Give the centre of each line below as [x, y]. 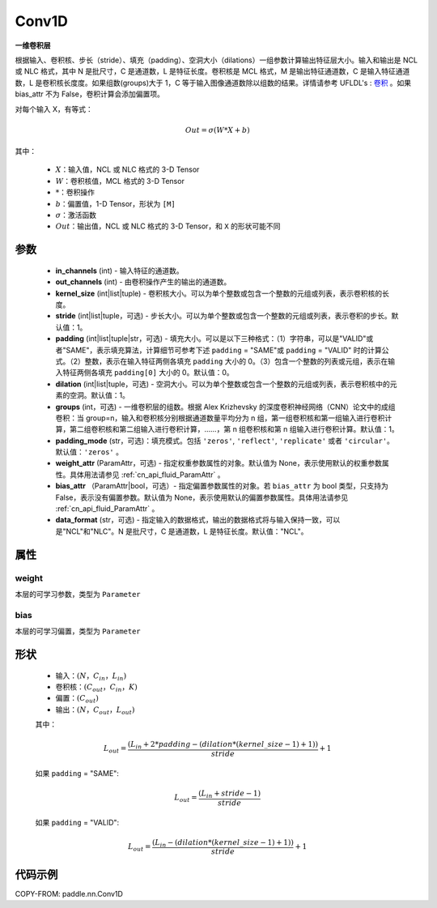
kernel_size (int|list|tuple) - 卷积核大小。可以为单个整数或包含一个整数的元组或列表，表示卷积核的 [219, 293]
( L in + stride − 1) [230, 794]
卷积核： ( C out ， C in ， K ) [96, 687]
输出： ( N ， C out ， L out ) [95, 710]
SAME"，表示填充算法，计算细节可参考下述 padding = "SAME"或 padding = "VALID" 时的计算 [224, 350]
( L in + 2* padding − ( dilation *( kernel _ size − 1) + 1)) [223, 745]
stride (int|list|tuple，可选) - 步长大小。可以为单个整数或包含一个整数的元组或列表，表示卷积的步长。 [223, 316]
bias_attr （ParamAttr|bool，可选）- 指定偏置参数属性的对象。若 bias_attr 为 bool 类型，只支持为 [222, 486]
